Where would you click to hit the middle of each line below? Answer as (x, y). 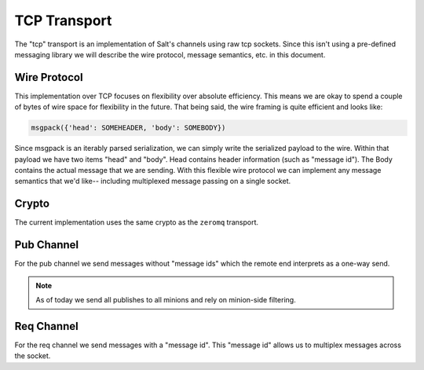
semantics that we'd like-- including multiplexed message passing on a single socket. (153, 181)
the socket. (33, 356)
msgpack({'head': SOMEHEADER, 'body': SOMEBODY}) (128, 128)
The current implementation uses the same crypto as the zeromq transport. (137, 222)
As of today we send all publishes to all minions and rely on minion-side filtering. (166, 299)
